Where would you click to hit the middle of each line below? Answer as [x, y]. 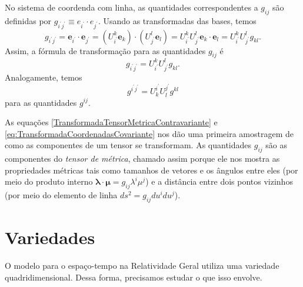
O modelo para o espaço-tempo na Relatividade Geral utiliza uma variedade [142, 266]
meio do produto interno [49, 181]
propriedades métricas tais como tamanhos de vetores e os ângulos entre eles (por [151, 170]
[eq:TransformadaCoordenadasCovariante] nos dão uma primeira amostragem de [149, 133]
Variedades [50, 237]
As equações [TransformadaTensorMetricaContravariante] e [111, 122]
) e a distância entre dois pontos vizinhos [219, 181]
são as [276, 145]
